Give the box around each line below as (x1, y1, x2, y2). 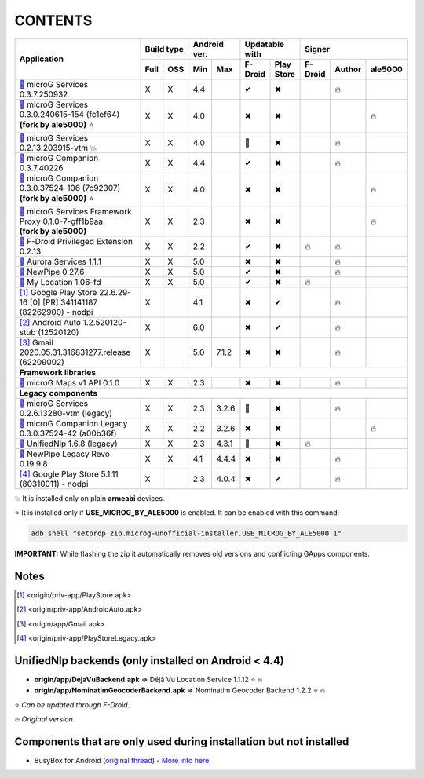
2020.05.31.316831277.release (19, 346, 131, 357)
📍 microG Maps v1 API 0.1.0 (19, 377, 120, 388)
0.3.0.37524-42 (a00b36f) (19, 428, 117, 439)
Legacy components (19, 387, 98, 398)
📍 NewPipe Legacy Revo (19, 448, 110, 459)
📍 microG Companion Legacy (19, 418, 128, 429)
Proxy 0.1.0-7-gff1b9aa (19, 216, 104, 227)
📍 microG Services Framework (19, 206, 133, 217)
